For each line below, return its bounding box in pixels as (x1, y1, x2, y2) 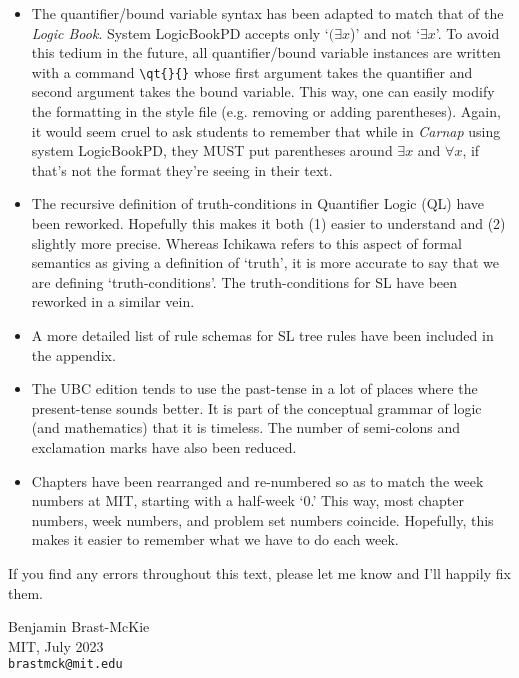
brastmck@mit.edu (8, 657, 123, 672)
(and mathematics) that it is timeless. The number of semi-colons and (31, 417, 461, 438)
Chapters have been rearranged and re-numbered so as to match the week (31, 470, 484, 491)
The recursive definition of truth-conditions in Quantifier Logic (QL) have (31, 193, 485, 214)
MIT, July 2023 (8, 635, 104, 656)
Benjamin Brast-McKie (8, 616, 150, 637)
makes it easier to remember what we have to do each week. (31, 529, 399, 550)
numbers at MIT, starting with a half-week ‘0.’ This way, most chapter (31, 490, 464, 511)
